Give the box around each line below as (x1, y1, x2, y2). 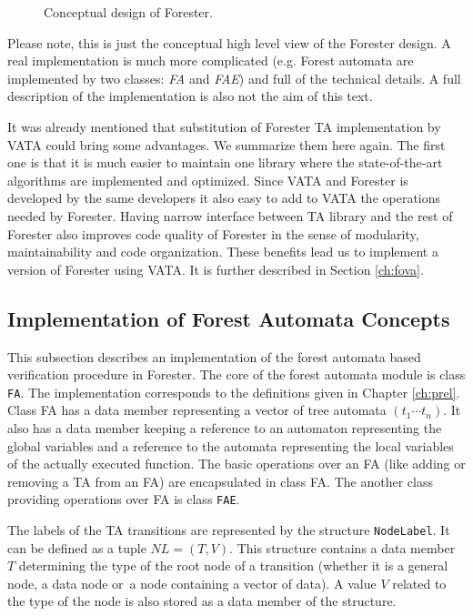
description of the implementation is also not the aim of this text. (7, 86, 373, 106)
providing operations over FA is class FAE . (7, 490, 240, 509)
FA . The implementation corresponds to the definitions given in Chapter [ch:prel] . (7, 382, 460, 401)
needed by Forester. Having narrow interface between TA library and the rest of (7, 206, 453, 225)
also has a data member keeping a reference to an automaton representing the (7, 418, 442, 437)
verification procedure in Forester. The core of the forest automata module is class (7, 365, 466, 384)
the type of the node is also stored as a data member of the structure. (7, 591, 397, 611)
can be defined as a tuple (7, 538, 146, 557)
